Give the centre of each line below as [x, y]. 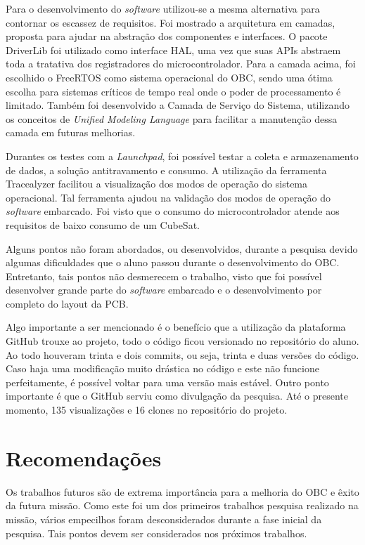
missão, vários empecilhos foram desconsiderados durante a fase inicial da [164, 519]
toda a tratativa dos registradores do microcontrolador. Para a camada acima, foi [181, 64]
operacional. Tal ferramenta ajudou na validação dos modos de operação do [168, 197]
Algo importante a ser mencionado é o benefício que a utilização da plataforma [176, 327]
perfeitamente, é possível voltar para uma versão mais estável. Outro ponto [167, 382]
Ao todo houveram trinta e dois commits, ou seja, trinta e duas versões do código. [182, 354]
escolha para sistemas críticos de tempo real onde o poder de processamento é [173, 91]
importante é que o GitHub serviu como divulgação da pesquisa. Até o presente [177, 396]
